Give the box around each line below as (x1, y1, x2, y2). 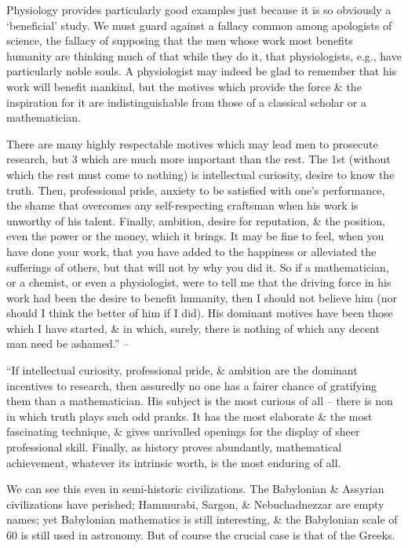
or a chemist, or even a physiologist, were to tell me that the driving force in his (6, 274, 392, 290)
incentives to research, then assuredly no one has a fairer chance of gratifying (6, 377, 377, 393)
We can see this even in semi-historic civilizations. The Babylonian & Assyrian (6, 480, 384, 497)
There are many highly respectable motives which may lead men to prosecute (6, 135, 378, 152)
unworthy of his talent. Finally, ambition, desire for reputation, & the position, (6, 212, 385, 228)
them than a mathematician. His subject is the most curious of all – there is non (6, 393, 393, 409)
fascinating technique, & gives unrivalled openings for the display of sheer (6, 423, 360, 440)
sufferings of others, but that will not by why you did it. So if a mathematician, (6, 258, 389, 275)
